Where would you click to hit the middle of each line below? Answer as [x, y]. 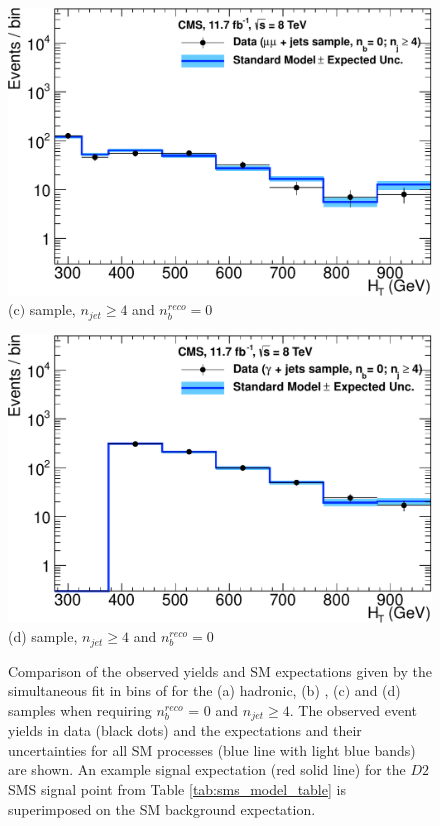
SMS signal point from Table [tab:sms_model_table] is [177, 789]
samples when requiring [80, 709]
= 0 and [213, 709]
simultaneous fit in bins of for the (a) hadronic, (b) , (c [176, 690]
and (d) [377, 690]
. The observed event [353, 709]
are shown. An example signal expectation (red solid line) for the [207, 769]
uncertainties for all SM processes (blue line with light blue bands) [212, 749]
